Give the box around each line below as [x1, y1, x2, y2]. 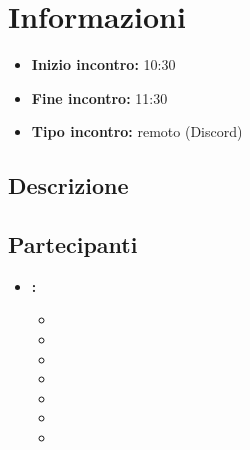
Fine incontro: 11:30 [31, 87, 168, 108]
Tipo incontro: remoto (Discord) [31, 121, 243, 142]
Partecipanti [8, 229, 138, 260]
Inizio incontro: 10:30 [31, 54, 176, 75]
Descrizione [8, 170, 129, 201]
